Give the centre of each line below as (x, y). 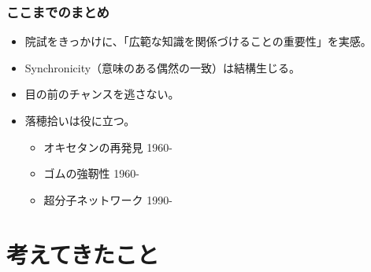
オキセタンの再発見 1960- (108, 147)
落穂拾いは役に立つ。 (80, 120)
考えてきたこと (83, 254)
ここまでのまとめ (58, 11)
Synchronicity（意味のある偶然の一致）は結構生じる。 (163, 67)
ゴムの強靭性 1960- (91, 173)
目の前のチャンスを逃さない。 (102, 94)
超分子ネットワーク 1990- (108, 199)
